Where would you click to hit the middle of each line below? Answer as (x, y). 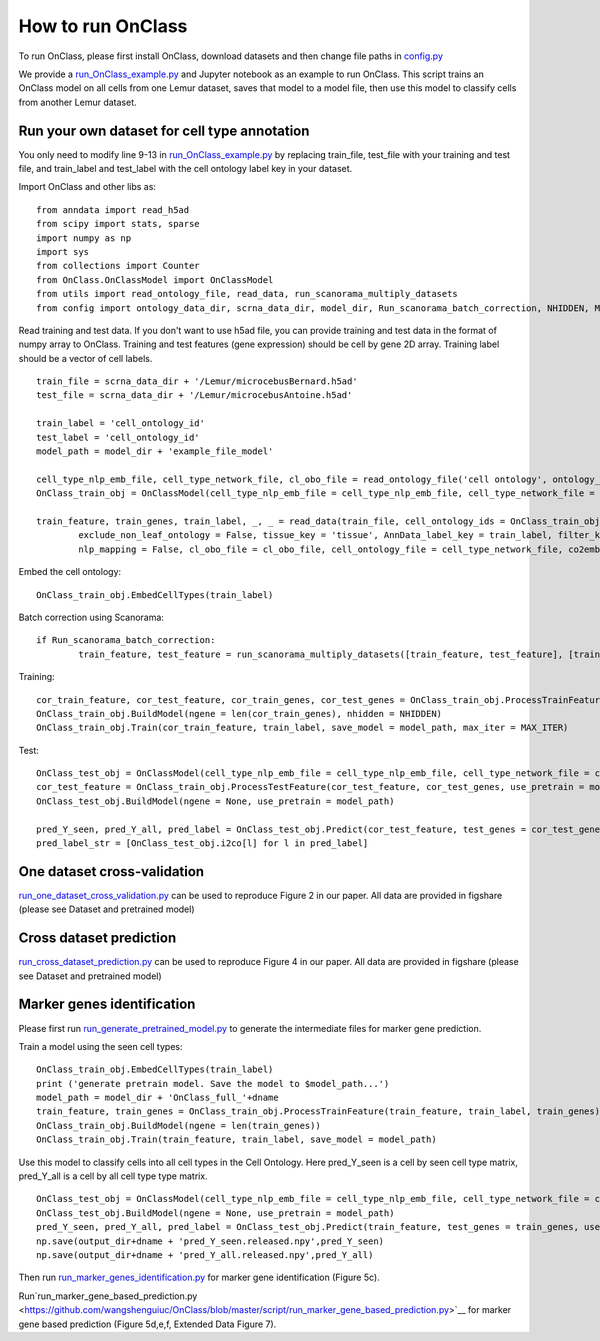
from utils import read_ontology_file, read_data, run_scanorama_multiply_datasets (247, 294)
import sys (63, 251)
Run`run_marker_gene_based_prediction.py (108, 1296)
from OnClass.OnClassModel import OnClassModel (155, 279)
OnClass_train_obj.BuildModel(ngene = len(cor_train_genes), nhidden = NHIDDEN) (239, 713)
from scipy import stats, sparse (118, 224)
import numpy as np (84, 238)
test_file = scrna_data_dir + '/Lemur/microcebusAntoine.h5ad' (194, 395)
